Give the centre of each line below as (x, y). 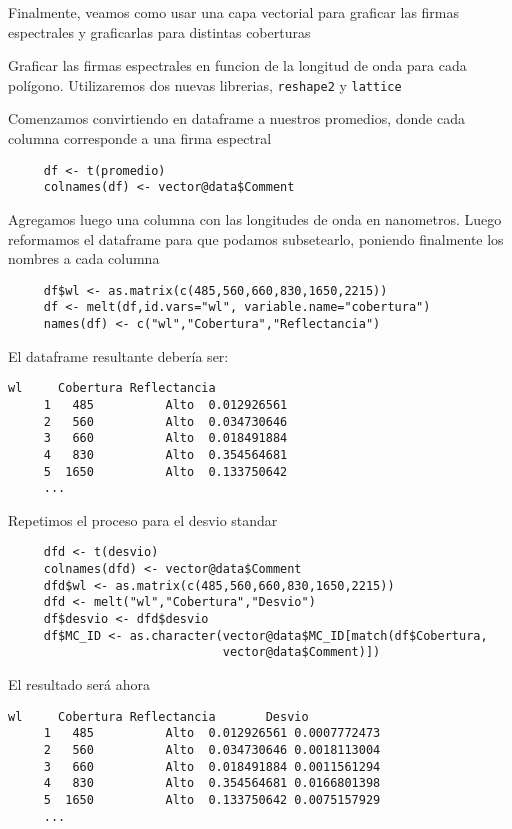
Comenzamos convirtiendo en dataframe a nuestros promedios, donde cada (237, 118)
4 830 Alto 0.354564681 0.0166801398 (212, 783)
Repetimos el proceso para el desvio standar (143, 519)
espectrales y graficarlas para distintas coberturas (159, 31)
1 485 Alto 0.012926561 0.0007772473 (212, 733)
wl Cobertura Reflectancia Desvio (158, 716)
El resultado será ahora (79, 684)
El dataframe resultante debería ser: (118, 355)
